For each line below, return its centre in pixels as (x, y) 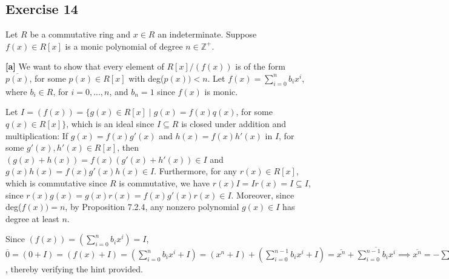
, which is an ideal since (110, 123)
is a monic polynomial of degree (124, 46)
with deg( (146, 78)
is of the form (260, 66)
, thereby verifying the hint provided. (74, 269)
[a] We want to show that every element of (85, 66)
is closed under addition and (234, 123)
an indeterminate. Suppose (207, 34)
